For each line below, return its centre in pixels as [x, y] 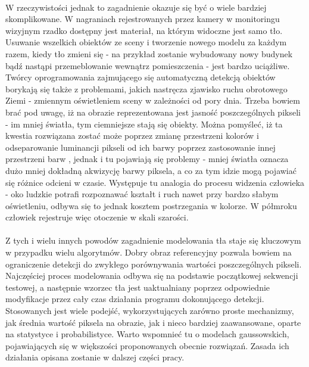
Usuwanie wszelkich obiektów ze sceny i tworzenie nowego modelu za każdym [146, 42]
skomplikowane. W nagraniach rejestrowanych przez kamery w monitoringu [143, 19]
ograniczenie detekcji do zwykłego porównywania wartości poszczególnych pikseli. [154, 264]
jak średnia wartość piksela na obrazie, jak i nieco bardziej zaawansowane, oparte [153, 322]
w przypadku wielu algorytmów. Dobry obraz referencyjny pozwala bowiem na [149, 252]
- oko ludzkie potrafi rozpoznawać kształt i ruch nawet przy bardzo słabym [142, 194]
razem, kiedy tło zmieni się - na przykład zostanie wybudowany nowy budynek [149, 53]
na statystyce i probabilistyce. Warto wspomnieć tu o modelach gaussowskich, [147, 334]
